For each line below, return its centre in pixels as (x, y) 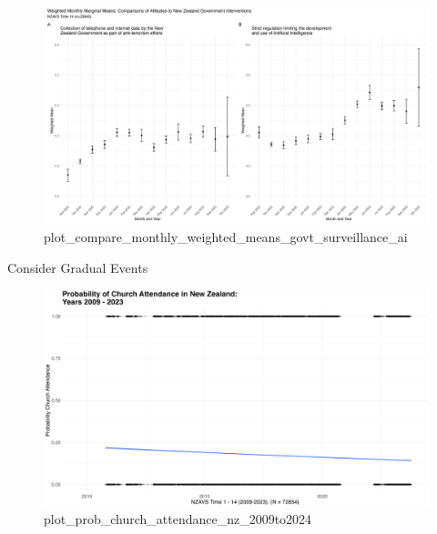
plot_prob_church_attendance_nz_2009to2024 (178, 519)
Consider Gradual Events (78, 267)
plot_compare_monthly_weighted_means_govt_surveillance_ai (226, 237)
